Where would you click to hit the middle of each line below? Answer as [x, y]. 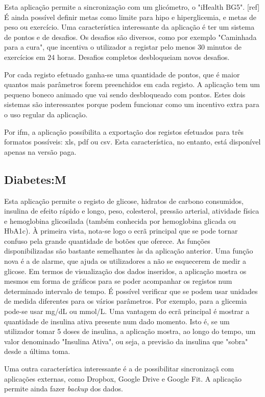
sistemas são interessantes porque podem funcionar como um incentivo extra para [132, 104]
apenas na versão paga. [40, 151]
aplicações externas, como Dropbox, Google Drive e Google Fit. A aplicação [123, 378]
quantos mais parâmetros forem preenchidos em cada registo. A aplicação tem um [132, 84]
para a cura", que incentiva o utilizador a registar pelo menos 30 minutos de [123, 47]
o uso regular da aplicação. [46, 114]
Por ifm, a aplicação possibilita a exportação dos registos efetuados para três [124, 131]
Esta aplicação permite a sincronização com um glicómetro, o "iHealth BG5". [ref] [132, 7]
